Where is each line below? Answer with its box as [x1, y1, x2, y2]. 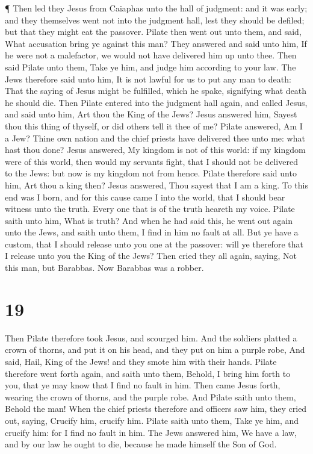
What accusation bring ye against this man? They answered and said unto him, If [5, 37, 307, 49]
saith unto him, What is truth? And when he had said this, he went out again [5, 214, 293, 226]
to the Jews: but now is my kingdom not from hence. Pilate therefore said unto [5, 167, 297, 179]
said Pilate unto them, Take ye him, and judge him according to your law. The [5, 60, 296, 73]
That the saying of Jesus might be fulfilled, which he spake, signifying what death [5, 84, 307, 97]
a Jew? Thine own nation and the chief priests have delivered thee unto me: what [5, 131, 305, 144]
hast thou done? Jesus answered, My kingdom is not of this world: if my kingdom [5, 143, 306, 156]
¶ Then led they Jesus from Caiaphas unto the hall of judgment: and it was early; [5, 2, 308, 14]
